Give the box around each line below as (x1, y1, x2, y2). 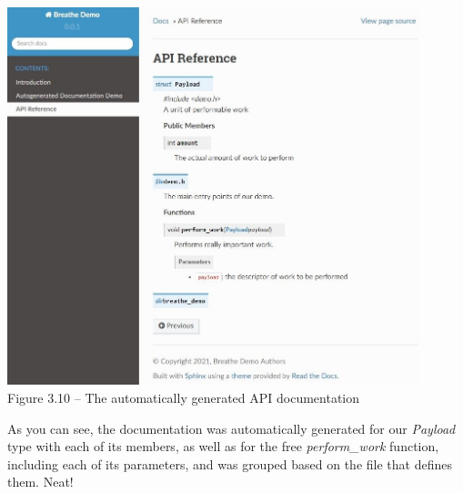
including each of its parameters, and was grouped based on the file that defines (7, 454, 452, 473)
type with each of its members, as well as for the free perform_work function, (7, 437, 439, 456)
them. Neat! (7, 472, 74, 491)
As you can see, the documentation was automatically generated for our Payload (7, 418, 456, 437)
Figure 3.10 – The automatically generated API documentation (7, 388, 360, 407)
